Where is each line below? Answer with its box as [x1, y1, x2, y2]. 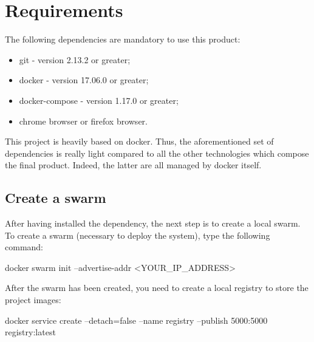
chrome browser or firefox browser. [19, 114, 148, 127]
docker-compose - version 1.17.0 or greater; [19, 94, 179, 106]
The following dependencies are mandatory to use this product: [5, 33, 241, 46]
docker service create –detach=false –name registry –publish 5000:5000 [5, 313, 268, 326]
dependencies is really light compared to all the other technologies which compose [5, 146, 309, 159]
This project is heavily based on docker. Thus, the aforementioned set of [5, 135, 274, 148]
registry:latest [5, 326, 56, 338]
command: [5, 241, 43, 253]
